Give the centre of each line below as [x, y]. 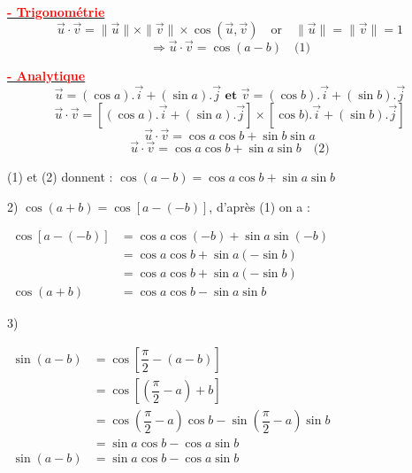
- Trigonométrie [56, 12]
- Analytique [46, 75]
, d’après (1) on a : [259, 206]
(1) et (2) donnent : [60, 177]
